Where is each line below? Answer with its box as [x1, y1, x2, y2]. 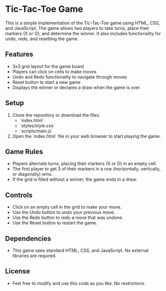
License [5, 267, 30, 276]
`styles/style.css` [19, 123, 55, 129]
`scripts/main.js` [19, 128, 53, 134]
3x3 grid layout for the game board [12, 63, 84, 69]
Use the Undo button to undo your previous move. [12, 210, 115, 216]
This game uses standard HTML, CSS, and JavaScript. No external [12, 247, 149, 253]
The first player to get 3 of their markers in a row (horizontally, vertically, [12, 166, 161, 172]
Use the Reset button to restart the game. [12, 220, 97, 226]
